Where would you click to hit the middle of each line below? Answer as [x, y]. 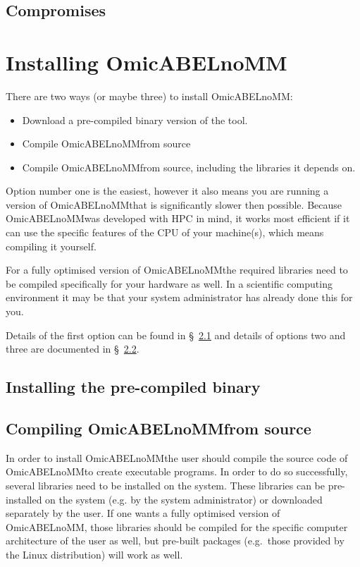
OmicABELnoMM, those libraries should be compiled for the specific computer [177, 526]
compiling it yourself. [51, 246]
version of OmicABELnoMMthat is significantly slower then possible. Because [174, 204]
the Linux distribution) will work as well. [94, 554]
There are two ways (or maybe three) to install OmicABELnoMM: [149, 96]
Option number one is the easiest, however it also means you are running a [167, 191]
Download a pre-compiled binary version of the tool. [135, 120]
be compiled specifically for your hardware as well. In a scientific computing [169, 283]
